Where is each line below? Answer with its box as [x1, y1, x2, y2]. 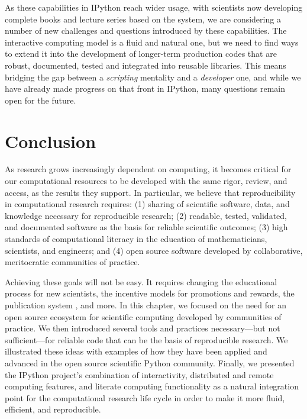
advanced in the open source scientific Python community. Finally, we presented [5, 356, 295, 369]
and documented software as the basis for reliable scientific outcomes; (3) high [5, 221, 288, 233]
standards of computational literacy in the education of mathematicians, [5, 233, 267, 245]
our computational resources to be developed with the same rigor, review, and [5, 175, 287, 187]
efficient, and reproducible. [5, 403, 101, 415]
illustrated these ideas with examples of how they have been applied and [5, 345, 267, 357]
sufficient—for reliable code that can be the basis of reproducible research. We [5, 333, 288, 346]
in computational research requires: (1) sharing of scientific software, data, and [5, 198, 290, 210]
